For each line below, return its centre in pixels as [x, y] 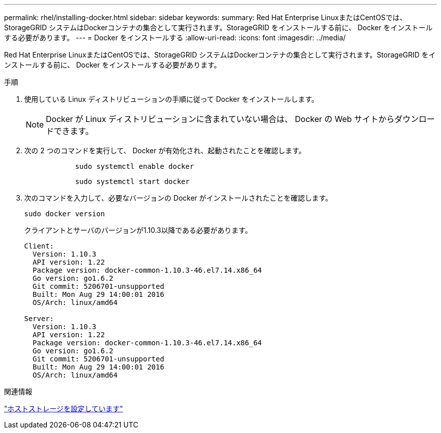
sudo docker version [65, 214]
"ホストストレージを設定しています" [64, 409]
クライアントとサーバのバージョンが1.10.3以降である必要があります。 [138, 230]
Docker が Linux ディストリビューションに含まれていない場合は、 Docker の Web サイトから [220, 119]
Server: [39, 319]
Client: [39, 246]
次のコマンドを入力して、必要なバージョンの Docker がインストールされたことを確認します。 [178, 198]
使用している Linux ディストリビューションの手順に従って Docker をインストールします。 [171, 99]
